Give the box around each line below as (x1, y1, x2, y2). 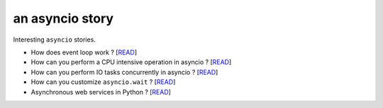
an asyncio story (13, 11, 113, 26)
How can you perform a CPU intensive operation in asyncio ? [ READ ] (30, 58, 232, 66)
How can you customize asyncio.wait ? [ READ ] (30, 78, 176, 86)
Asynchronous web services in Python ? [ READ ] (30, 88, 172, 96)
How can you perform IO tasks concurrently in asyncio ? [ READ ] (30, 68, 218, 76)
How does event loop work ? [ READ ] (30, 48, 138, 56)
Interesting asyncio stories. (13, 35, 96, 44)
